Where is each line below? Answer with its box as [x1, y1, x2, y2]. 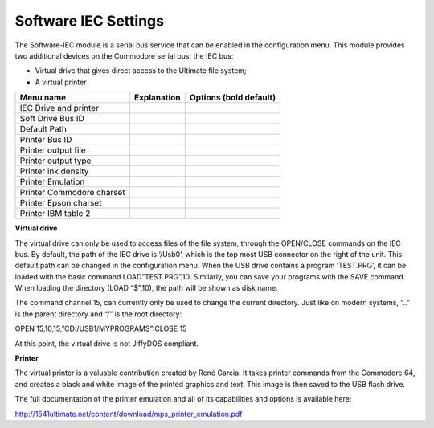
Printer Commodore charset [19, 187, 125, 198]
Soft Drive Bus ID [19, 113, 84, 124]
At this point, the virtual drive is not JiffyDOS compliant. [14, 338, 199, 349]
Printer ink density [19, 165, 89, 177]
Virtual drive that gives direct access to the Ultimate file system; [35, 66, 247, 75]
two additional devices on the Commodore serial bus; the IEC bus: [14, 51, 234, 60]
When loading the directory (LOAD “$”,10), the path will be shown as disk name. [14, 283, 278, 293]
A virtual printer [35, 77, 87, 87]
